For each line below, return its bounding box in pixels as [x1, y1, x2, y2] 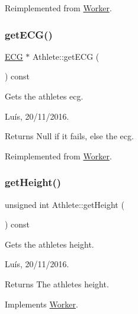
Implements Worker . [5, 297, 78, 310]
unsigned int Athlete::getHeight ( [5, 198, 124, 210]
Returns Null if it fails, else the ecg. [5, 130, 134, 142]
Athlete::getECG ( [32, 50, 100, 62]
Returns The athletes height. [5, 277, 109, 290]
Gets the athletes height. [5, 238, 94, 250]
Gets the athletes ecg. [5, 90, 84, 102]
